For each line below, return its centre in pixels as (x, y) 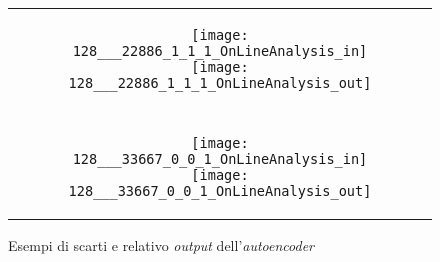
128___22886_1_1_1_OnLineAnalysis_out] (220, 83)
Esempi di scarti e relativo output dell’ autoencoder (161, 245)
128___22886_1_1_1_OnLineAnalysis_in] (220, 51)
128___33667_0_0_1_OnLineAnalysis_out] (220, 191)
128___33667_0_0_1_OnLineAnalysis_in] (220, 159)
